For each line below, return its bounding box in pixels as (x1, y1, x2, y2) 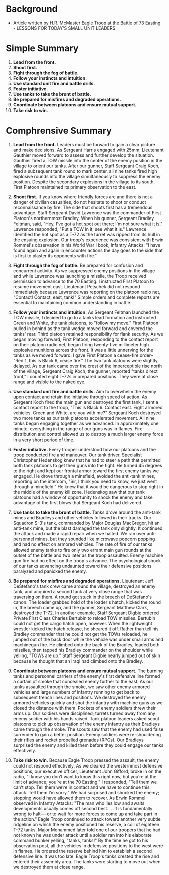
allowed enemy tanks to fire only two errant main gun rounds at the (13, 546, 152, 553)
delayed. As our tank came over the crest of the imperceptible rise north (13, 363, 162, 369)
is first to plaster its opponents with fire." (13, 252, 97, 259)
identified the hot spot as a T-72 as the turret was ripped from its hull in (13, 231, 160, 237)
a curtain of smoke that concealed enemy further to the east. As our (13, 678, 154, 684)
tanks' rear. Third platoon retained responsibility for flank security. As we (13, 331, 163, 337)
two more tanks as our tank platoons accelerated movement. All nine (13, 415, 155, 421)
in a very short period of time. (13, 436, 75, 443)
